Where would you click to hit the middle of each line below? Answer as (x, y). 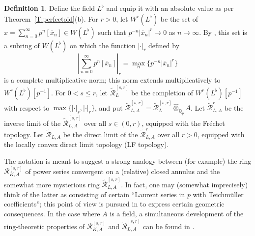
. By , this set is (223, 32)
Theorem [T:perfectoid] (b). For (51, 18)
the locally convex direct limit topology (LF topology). (86, 144)
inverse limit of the (32, 123)
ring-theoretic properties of (44, 226)
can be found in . (169, 226)
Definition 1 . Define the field (49, 8)
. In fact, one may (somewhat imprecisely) (184, 184)
